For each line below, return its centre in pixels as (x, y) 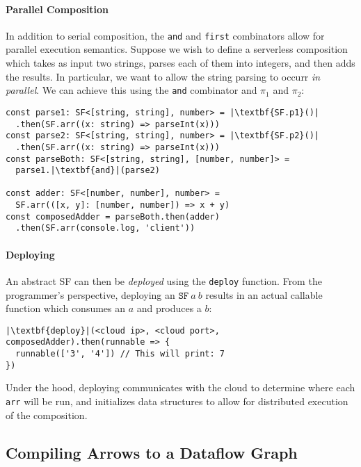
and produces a (169, 308)
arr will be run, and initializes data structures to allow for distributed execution (177, 401)
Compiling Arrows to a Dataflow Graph (152, 452)
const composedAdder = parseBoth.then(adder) (113, 216)
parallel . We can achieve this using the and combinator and (131, 90)
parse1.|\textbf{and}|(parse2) (88, 171)
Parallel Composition (57, 9)
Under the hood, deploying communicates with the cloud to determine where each (180, 387)
